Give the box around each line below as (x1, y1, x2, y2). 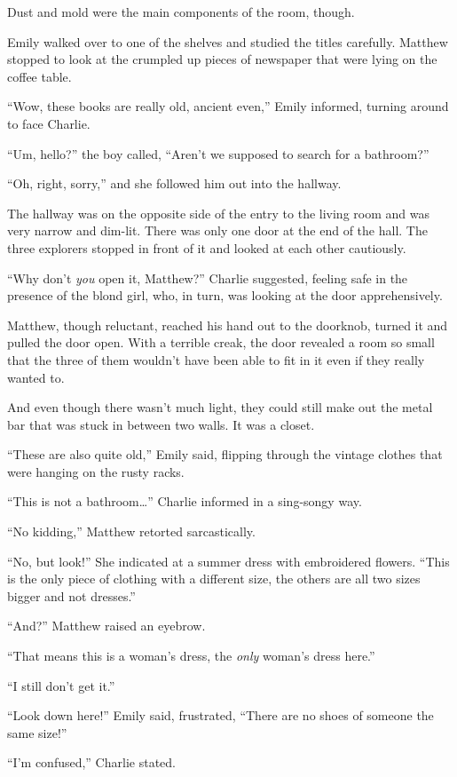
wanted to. (7, 368, 65, 386)
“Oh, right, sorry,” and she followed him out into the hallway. (7, 174, 342, 193)
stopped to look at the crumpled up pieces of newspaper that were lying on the (7, 50, 437, 68)
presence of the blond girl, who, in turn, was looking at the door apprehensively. (7, 286, 443, 305)
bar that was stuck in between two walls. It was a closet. (7, 415, 315, 433)
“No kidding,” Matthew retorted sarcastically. (7, 522, 256, 541)
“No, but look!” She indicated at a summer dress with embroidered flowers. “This (7, 551, 450, 570)
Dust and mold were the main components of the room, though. (7, 3, 355, 20)
